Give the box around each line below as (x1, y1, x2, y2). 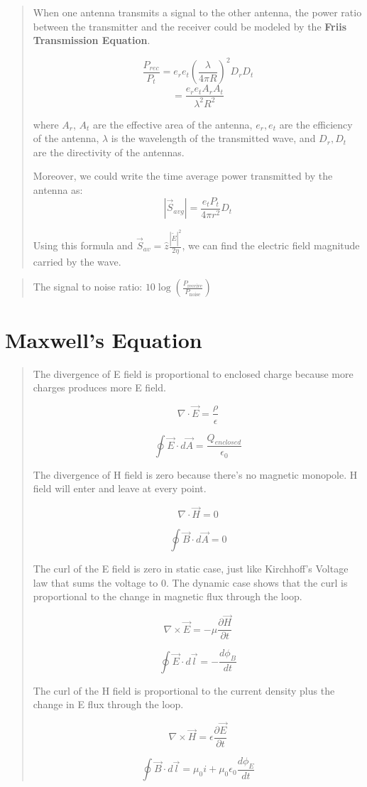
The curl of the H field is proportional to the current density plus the (33, 683, 335, 698)
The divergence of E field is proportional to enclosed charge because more (33, 366, 354, 381)
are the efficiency (279, 116, 353, 131)
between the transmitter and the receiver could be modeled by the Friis (33, 18, 346, 33)
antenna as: (33, 183, 83, 197)
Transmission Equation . (33, 33, 150, 48)
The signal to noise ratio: (33, 279, 143, 294)
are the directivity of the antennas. (33, 144, 185, 159)
